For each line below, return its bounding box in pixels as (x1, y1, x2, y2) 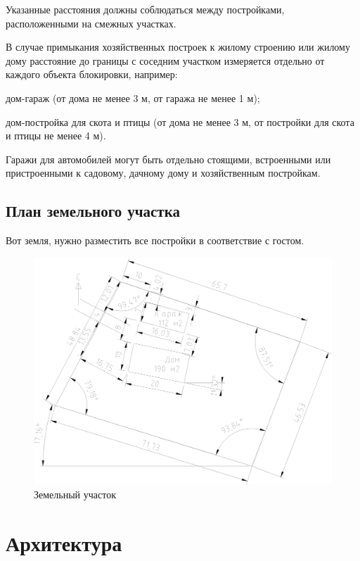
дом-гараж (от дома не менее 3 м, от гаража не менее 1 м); (6, 90, 260, 105)
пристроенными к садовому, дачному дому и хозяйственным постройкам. (6, 165, 321, 180)
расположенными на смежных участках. (6, 15, 176, 30)
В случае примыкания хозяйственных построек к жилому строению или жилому (6, 39, 350, 54)
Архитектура (6, 528, 122, 557)
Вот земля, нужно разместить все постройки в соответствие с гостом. (6, 233, 304, 248)
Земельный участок (34, 486, 116, 501)
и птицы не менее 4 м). (6, 128, 106, 143)
